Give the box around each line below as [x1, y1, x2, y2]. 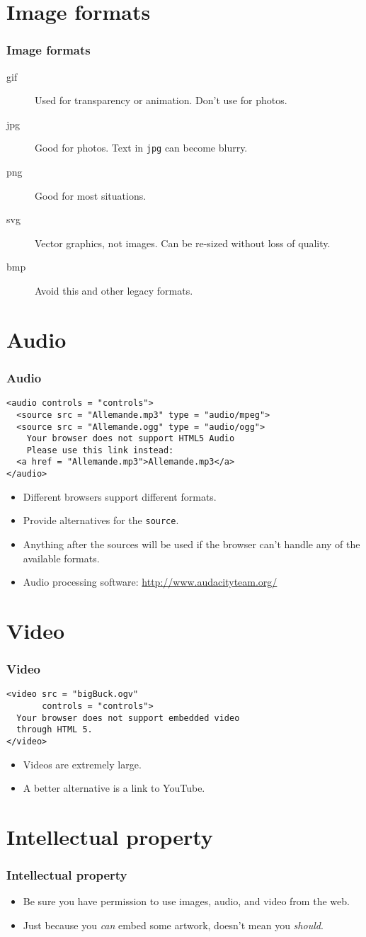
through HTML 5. [16, 725, 93, 735]
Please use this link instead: [26, 445, 174, 455]
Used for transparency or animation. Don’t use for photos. [35, 93, 287, 108]
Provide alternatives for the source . [23, 513, 179, 528]
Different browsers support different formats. [23, 489, 217, 504]
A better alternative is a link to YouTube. [23, 780, 205, 795]
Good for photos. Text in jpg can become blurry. [35, 140, 248, 155]
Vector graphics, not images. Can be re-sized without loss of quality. [35, 235, 331, 250]
